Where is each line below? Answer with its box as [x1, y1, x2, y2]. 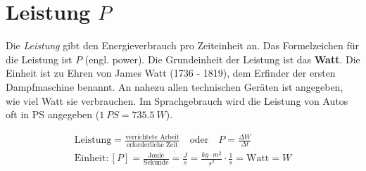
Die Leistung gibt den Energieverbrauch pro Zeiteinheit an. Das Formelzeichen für [6, 38, 360, 53]
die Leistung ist [6, 51, 72, 66]
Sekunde [143, 159, 169, 167]
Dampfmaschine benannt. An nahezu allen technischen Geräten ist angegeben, [6, 79, 343, 94]
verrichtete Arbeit [125, 133, 179, 141]
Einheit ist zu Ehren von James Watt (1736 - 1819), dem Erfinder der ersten [6, 65, 336, 80]
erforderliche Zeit [126, 141, 178, 148]
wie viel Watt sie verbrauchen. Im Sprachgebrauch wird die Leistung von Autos [6, 93, 348, 108]
